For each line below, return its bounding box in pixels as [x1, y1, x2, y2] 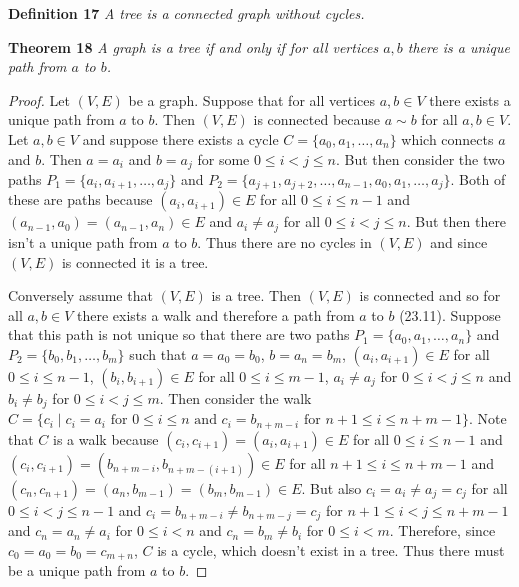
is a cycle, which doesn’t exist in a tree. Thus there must [157, 539, 505, 560]
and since [430, 231, 488, 252]
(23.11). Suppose [399, 304, 501, 325]
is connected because [253, 109, 381, 130]
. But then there [406, 211, 507, 232]
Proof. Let [8, 89, 70, 110]
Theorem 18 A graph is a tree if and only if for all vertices [8, 36, 379, 57]
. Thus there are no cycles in [197, 231, 372, 252]
